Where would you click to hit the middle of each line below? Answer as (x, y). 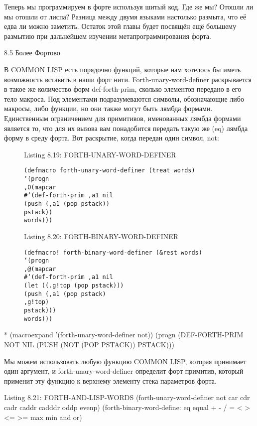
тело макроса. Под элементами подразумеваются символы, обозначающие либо (124, 98)
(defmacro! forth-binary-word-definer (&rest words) (113, 252)
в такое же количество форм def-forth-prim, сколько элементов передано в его (123, 89)
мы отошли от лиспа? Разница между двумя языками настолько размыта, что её (125, 16)
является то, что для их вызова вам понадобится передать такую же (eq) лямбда (126, 128)
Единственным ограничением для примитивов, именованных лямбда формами (123, 118)
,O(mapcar (40, 187)
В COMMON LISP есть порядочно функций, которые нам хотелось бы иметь (123, 69)
